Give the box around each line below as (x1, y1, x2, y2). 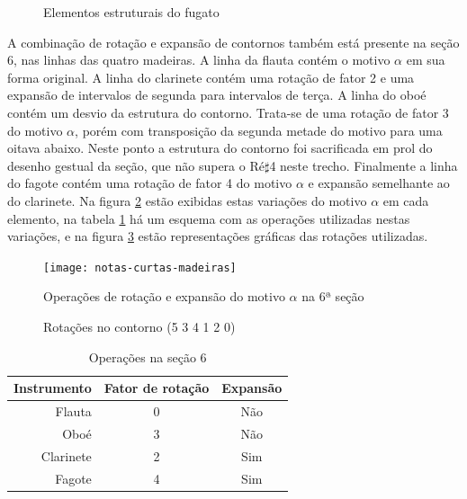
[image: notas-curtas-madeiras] (43, 261, 237, 274)
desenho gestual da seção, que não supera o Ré (7, 156, 265, 174)
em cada (382, 191, 429, 209)
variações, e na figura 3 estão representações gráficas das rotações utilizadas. (7, 227, 428, 245)
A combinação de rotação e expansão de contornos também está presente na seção (7, 32, 460, 51)
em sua (406, 50, 445, 69)
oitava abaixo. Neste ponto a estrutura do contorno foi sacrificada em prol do (7, 138, 433, 157)
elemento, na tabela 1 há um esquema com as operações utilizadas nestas (7, 209, 410, 227)
